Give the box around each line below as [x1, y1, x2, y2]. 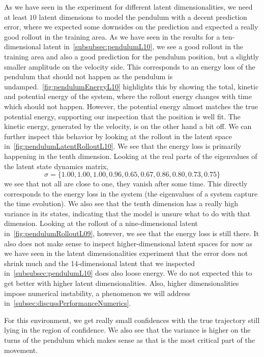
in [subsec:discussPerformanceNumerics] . [4, 298, 131, 308]
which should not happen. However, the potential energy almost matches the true [4, 101, 258, 111]
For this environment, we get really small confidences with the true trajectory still [4, 314, 260, 325]
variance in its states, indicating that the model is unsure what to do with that [4, 208, 251, 218]
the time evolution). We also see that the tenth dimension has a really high [4, 198, 238, 209]
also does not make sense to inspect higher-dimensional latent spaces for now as [4, 238, 252, 248]
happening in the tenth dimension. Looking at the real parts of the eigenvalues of [4, 150, 257, 161]
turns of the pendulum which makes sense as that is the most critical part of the [4, 335, 255, 345]
